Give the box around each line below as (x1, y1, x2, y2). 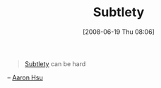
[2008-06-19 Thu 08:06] (82, 27, 155, 36)
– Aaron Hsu (7, 73, 44, 82)
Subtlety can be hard (24, 59, 86, 68)
